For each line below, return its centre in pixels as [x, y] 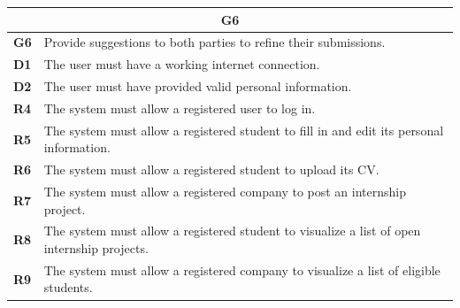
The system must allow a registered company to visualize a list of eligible [242, 269]
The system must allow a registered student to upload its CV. [211, 169]
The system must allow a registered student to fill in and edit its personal [244, 130]
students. [68, 287]
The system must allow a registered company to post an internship [225, 191]
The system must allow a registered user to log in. [180, 108]
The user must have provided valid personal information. [198, 86]
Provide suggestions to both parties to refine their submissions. [215, 42]
